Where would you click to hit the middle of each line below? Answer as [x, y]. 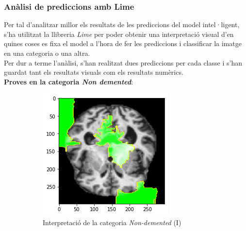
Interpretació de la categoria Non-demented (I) [112, 222]
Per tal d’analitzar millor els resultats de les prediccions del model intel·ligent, [122, 25]
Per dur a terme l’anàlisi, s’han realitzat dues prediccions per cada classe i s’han [123, 62]
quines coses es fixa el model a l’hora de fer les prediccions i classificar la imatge [123, 43]
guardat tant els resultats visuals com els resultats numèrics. [94, 72]
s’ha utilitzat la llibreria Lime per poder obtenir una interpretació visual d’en [119, 34]
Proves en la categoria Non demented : [69, 81]
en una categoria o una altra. [47, 53]
